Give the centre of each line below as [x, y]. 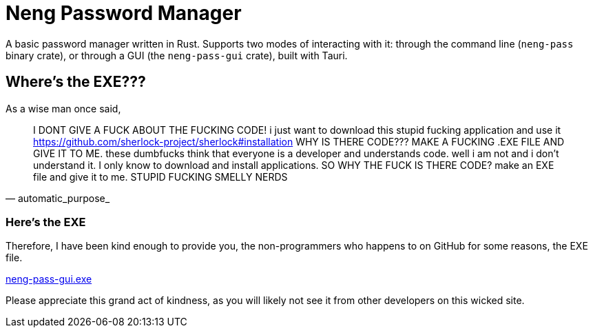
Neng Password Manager [124, 13]
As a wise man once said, [63, 108]
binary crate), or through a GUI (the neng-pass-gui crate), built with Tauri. [177, 55]
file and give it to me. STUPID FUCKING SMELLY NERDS [160, 176]
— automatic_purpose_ [58, 198]
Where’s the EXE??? [76, 82]
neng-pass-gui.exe [49, 279]
